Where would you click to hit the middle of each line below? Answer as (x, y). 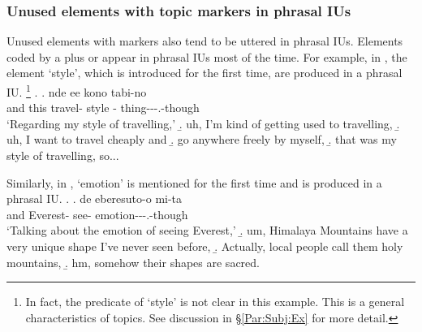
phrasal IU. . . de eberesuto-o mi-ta (95, 198)
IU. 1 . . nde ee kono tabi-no (77, 91)
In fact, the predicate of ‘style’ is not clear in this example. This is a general (215, 302)
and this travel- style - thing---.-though (103, 108)
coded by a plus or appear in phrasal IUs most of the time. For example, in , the (207, 56)
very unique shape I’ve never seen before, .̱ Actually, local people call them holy (205, 246)
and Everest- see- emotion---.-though (97, 214)
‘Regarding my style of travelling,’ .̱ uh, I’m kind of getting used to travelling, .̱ (203, 123)
